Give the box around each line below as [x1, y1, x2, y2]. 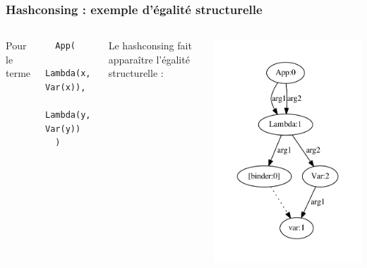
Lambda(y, [45, 110, 91, 121]
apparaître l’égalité [108, 51, 190, 66]
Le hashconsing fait [108, 38, 192, 53]
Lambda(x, [45, 68, 91, 79]
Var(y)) [45, 123, 81, 134]
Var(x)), [45, 83, 86, 92]
